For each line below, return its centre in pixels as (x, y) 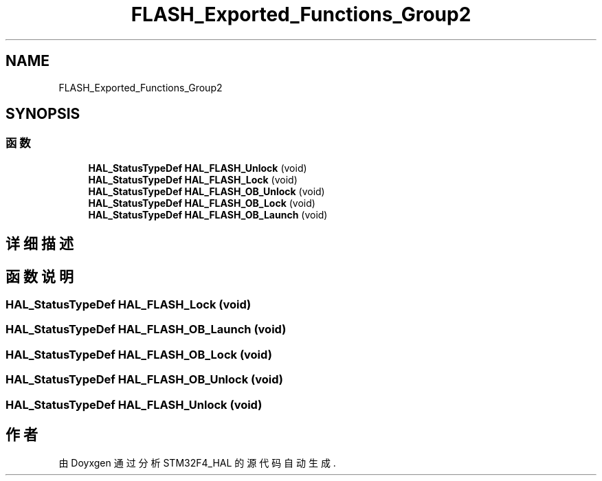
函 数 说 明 (40, 276)
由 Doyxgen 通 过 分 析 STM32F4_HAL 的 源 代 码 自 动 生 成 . (197, 463)
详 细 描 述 (40, 244)
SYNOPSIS (43, 114)
